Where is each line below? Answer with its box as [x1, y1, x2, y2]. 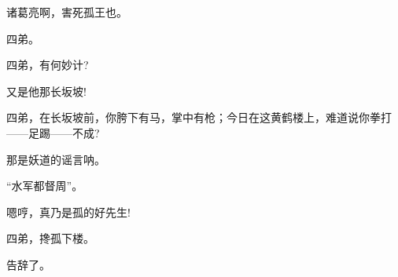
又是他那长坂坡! [6, 82, 87, 99]
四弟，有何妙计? [6, 56, 89, 73]
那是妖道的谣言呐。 [6, 151, 105, 167]
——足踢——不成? [6, 124, 100, 140]
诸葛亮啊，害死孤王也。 [6, 4, 127, 20]
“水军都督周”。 [6, 177, 83, 194]
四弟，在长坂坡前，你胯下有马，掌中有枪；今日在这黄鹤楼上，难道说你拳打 [6, 109, 392, 126]
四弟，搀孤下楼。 [6, 230, 94, 246]
